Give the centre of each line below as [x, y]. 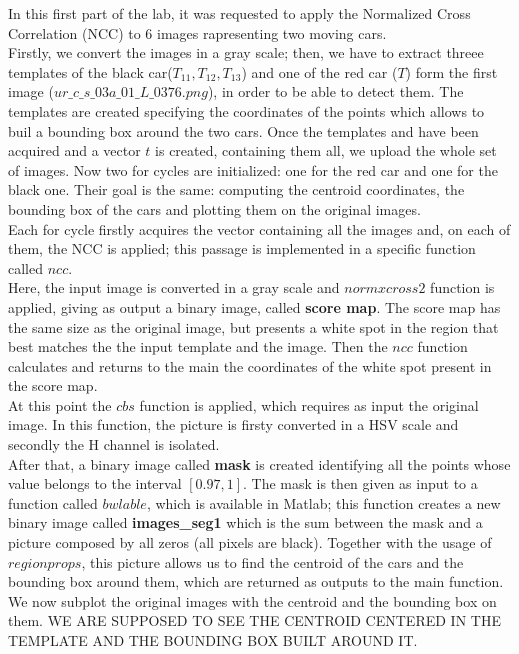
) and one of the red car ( [319, 71]
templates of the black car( [90, 71]
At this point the [60, 404]
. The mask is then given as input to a [360, 483]
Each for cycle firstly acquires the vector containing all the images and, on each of [259, 228]
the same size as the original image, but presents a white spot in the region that [253, 326]
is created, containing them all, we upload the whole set [326, 150]
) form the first [451, 71]
